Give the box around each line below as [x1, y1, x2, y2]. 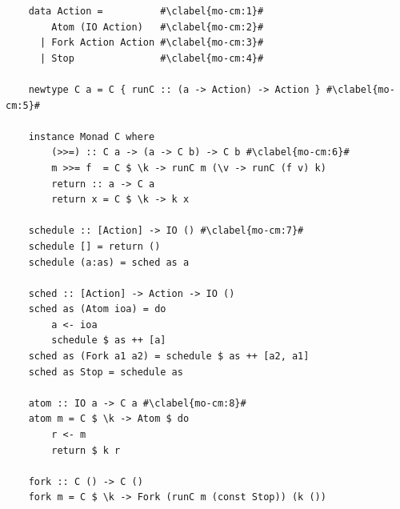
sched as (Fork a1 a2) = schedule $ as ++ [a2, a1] [28, 351, 310, 363]
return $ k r [51, 444, 121, 456]
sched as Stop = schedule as [28, 366, 183, 378]
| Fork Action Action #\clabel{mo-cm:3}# [39, 37, 264, 49]
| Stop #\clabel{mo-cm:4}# [39, 52, 264, 64]
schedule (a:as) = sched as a [28, 256, 190, 268]
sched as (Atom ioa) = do [28, 303, 166, 315]
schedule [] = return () [28, 240, 161, 252]
